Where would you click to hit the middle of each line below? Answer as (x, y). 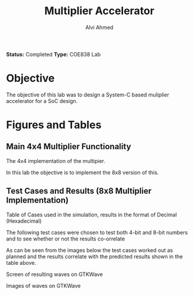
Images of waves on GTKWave (43, 286)
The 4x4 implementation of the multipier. (56, 161)
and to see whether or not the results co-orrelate (66, 239)
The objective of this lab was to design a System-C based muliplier (88, 94)
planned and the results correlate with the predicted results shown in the (95, 256)
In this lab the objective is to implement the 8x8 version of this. (83, 172)
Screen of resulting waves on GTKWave (55, 274)
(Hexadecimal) (24, 221)
